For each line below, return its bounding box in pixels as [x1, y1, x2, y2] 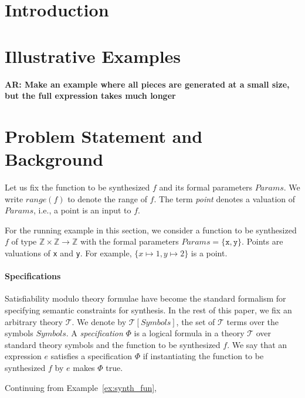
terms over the [226, 315, 279, 327]
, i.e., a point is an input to [33, 204, 131, 216]
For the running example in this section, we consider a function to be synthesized [5, 223, 297, 236]
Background [5, 147, 104, 171]
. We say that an [227, 338, 287, 350]
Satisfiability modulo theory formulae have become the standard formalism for [5, 292, 286, 305]
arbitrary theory [5, 315, 63, 327]
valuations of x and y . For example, [5, 246, 132, 259]
